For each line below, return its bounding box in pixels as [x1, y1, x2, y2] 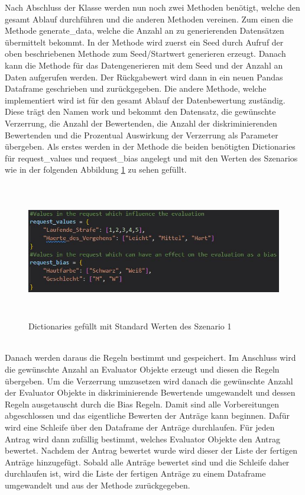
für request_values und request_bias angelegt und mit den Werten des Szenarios [5, 151, 298, 164]
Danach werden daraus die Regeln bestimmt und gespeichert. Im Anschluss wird [5, 351, 296, 364]
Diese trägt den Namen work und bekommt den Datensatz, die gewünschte [5, 105, 276, 118]
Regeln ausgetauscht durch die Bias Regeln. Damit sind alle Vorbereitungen [5, 397, 279, 410]
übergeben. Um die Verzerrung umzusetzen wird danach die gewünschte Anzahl [5, 374, 293, 387]
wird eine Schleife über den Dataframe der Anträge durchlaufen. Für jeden [5, 421, 275, 433]
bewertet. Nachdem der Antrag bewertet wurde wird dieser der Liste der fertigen [5, 444, 297, 457]
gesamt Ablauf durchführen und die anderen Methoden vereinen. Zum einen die [5, 12, 293, 25]
